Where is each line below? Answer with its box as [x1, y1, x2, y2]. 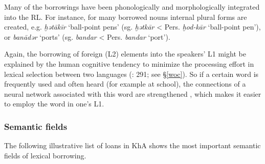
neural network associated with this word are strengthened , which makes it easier [4, 88, 261, 99]
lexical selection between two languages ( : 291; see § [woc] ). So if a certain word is [4, 68, 259, 79]
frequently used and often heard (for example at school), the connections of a [4, 78, 246, 89]
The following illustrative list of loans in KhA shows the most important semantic [4, 140, 261, 151]
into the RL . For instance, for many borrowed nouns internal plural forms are [4, 11, 247, 22]
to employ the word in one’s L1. [4, 98, 104, 109]
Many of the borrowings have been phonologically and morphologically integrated [4, 2, 260, 12]
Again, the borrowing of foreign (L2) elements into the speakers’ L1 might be [4, 48, 246, 59]
